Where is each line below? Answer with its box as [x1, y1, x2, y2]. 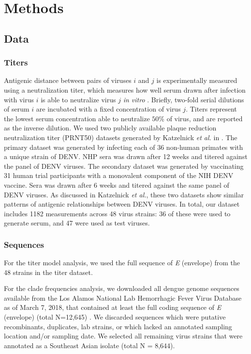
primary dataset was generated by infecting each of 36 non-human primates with [4, 142, 243, 152]
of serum [4, 104, 30, 114]
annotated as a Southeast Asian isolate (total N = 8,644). [4, 340, 175, 350]
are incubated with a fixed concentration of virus [36, 104, 181, 114]
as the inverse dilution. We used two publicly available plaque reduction [4, 123, 217, 133]
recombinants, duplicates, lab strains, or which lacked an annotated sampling [4, 321, 232, 331]
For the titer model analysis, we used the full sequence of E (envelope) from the [4, 257, 240, 268]
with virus [4, 94, 34, 104]
